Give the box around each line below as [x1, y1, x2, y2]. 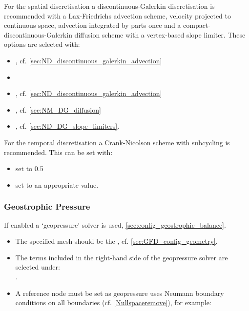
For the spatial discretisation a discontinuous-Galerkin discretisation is [4, 1, 215, 11]
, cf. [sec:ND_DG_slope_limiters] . [15, 121, 120, 131]
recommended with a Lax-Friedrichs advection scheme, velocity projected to [4, 10, 231, 20]
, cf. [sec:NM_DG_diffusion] [15, 104, 101, 115]
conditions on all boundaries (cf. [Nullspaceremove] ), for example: [15, 297, 211, 308]
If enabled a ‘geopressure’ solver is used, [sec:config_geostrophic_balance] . [4, 219, 226, 230]
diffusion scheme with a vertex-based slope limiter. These [74, 29, 246, 39]
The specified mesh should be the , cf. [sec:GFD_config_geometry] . [15, 236, 218, 246]
